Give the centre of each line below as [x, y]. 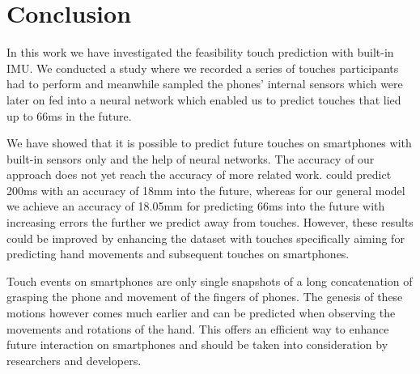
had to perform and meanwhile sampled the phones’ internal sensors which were [205, 84]
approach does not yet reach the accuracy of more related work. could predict [199, 174]
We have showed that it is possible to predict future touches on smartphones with [209, 143]
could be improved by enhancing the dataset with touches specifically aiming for [206, 238]
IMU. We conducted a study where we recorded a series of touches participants [203, 68]
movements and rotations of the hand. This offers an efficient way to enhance [198, 328]
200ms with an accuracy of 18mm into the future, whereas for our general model [206, 190]
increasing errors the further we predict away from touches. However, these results [210, 222]
